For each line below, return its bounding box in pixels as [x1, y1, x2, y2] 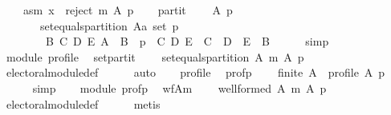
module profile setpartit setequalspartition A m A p [6, 48, 304, 65]
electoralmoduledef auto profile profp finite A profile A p [6, 64, 385, 81]
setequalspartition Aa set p [39, 17, 179, 34]
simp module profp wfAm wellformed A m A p [32, 79, 327, 96]
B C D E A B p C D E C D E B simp [45, 33, 329, 50]
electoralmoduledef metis [6, 95, 161, 112]
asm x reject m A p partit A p [22, 2, 233, 18]
